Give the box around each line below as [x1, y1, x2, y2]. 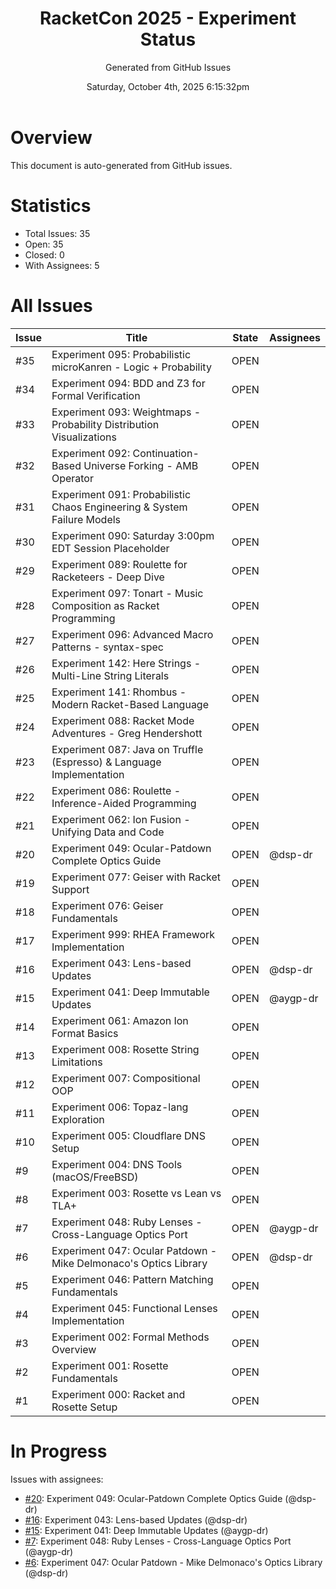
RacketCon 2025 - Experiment [39, 7, 297, 30]
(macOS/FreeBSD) [51, 1170, 139, 1184]
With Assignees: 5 [24, 259, 100, 271]
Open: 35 [24, 238, 64, 250]
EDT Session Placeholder [51, 541, 170, 555]
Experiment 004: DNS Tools [51, 1157, 183, 1171]
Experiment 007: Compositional [51, 1071, 201, 1085]
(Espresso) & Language [51, 755, 162, 769]
